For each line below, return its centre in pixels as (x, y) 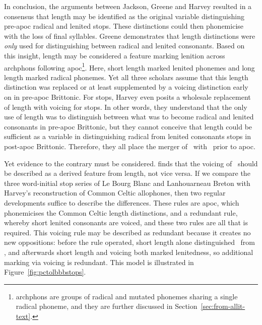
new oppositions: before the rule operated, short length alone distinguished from (130, 242)
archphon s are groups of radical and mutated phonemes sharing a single (127, 296)
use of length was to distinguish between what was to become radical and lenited (129, 117)
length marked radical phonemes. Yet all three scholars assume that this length (126, 77)
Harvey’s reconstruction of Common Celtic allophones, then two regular (115, 193)
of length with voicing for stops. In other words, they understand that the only (126, 107)
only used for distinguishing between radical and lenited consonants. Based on (124, 46)
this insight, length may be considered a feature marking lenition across (115, 55)
